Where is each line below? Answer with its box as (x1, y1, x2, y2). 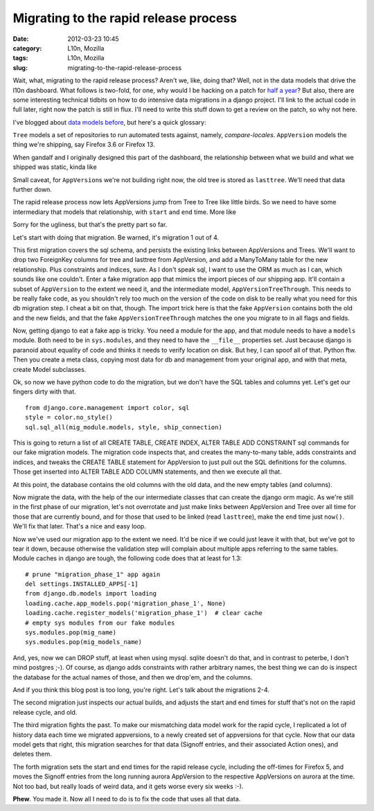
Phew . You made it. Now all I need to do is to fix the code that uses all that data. (12, 794, 241, 803)
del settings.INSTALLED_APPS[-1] (25, 580, 139, 588)
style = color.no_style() (25, 413, 114, 422)
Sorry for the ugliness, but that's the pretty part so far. (12, 220, 168, 229)
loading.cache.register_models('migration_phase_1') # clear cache (25, 609, 262, 617)
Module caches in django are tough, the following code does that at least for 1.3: (12, 554, 242, 562)
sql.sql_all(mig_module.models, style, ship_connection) (25, 423, 223, 431)
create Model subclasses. (12, 365, 87, 373)
